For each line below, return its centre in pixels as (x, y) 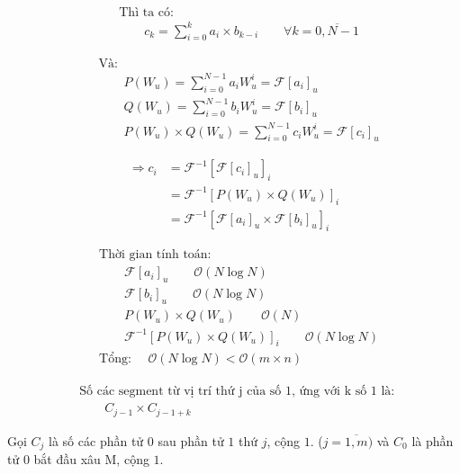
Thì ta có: (146, 13)
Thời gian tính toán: (155, 255)
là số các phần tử (96, 440)
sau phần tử (191, 440)
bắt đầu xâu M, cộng (91, 459)
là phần (433, 440)
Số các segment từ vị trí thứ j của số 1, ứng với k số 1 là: (237, 392)
